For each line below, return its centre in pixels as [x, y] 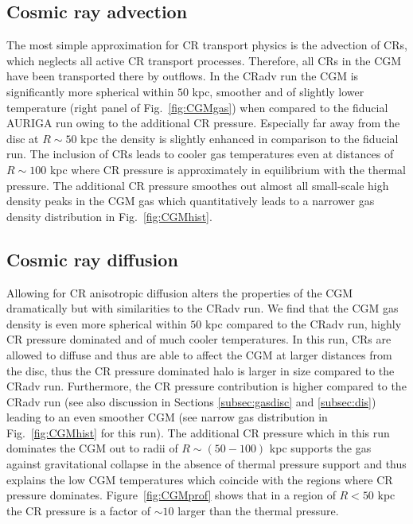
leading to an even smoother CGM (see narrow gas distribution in [167, 417]
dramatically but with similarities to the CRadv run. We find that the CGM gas [203, 308]
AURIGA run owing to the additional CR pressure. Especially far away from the [203, 123]
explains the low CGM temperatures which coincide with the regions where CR [200, 479]
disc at [23, 138]
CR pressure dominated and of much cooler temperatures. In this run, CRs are [199, 339]
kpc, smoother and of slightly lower [278, 91]
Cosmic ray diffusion [92, 259]
